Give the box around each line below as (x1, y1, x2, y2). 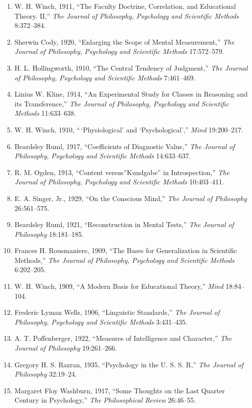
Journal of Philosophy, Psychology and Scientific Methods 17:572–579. (14, 46, 224, 56)
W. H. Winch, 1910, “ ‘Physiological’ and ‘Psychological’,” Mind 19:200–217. (14, 124, 244, 134)
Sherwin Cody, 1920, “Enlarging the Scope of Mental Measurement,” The (14, 36, 234, 47)
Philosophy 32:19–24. (14, 369, 77, 379)
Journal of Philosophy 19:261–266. (14, 343, 117, 353)
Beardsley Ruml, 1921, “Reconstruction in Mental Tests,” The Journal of (14, 219, 234, 229)
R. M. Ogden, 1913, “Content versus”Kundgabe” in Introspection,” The (14, 167, 229, 177)
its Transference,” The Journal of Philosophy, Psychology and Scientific (14, 98, 229, 108)
